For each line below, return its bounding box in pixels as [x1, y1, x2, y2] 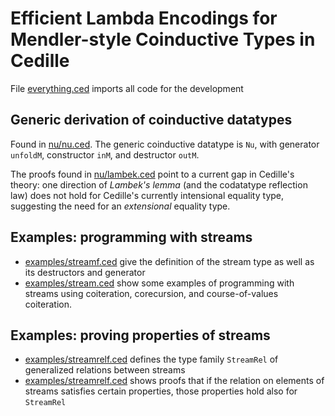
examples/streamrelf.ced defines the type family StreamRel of [24, 353, 279, 366]
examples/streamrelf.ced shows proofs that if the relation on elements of [24, 375, 325, 387]
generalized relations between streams [24, 364, 186, 376]
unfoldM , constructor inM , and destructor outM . [10, 148, 200, 161]
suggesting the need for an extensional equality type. [10, 200, 231, 212]
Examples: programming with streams [10, 229, 253, 246]
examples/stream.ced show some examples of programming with [24, 277, 295, 289]
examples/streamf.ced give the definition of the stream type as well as [24, 255, 315, 267]
